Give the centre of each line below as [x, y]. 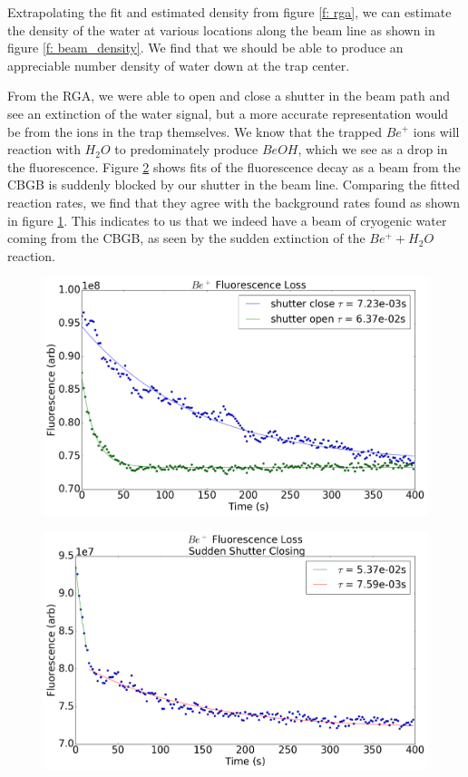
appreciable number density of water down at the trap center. [179, 65]
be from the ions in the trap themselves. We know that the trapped [195, 131]
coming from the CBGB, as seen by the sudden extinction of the [186, 238]
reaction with [44, 149]
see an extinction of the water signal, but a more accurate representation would [228, 113]
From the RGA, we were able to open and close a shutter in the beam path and [229, 96]
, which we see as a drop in [373, 149]
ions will [436, 131]
